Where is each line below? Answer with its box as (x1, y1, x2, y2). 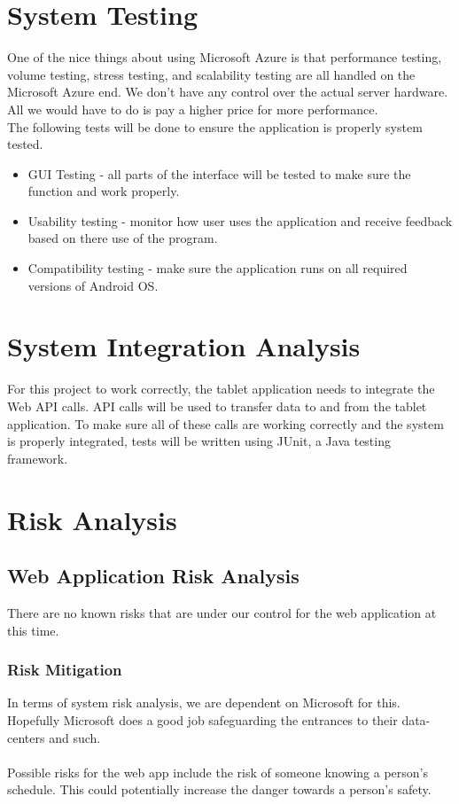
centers (7, 728, 45, 746)
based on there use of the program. (27, 229, 218, 247)
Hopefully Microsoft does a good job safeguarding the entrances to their (7, 710, 398, 729)
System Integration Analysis (7, 328, 361, 364)
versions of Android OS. (27, 276, 159, 294)
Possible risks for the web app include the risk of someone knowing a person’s (7, 762, 429, 781)
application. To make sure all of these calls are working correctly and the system (7, 414, 444, 433)
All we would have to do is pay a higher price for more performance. (7, 99, 378, 118)
